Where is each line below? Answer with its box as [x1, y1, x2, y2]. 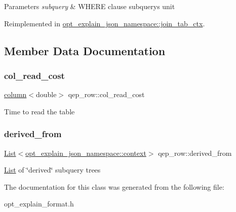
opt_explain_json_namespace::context [25, 147, 146, 158]
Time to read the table [4, 106, 75, 116]
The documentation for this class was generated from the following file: [4, 181, 224, 192]
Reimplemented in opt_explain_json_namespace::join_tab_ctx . [4, 18, 205, 28]
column [4, 89, 27, 100]
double [36, 89, 57, 100]
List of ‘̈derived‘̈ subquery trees [4, 164, 101, 175]
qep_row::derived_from [158, 147, 232, 158]
